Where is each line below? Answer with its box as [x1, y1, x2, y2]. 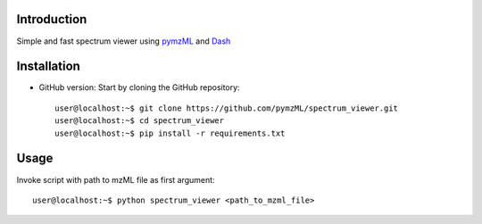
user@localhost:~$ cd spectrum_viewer [54, 116, 225, 126]
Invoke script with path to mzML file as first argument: [16, 174, 215, 185]
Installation [16, 59, 80, 74]
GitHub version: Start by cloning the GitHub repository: [38, 82, 240, 93]
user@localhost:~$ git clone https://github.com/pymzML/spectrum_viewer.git [54, 103, 399, 113]
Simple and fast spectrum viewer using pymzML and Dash [16, 36, 231, 46]
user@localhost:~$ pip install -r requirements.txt [54, 128, 286, 138]
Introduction [16, 12, 87, 27]
